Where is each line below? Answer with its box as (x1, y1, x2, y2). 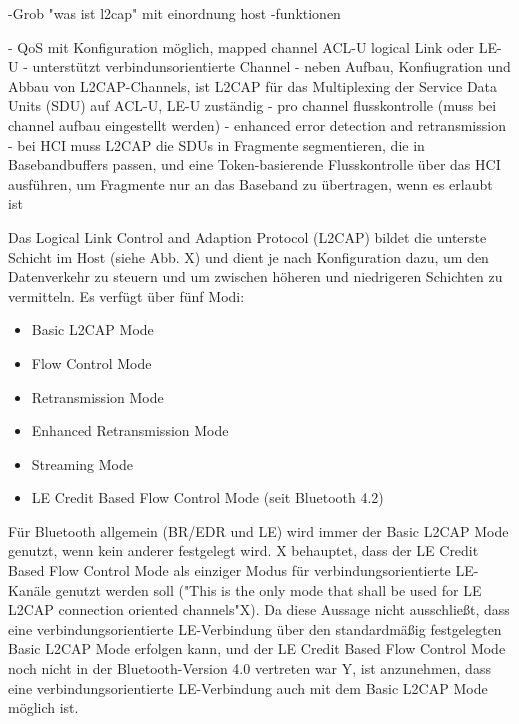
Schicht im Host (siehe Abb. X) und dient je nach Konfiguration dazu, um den (8, 246, 489, 267)
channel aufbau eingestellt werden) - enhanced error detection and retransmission (8, 114, 506, 135)
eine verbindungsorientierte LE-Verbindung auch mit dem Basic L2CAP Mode (8, 677, 488, 698)
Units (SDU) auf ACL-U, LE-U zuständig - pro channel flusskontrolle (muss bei (8, 95, 497, 116)
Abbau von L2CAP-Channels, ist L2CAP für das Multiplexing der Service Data (8, 75, 498, 96)
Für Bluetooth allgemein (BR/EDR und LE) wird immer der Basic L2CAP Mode (8, 520, 509, 541)
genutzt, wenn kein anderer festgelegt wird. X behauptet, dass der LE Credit (8, 540, 479, 561)
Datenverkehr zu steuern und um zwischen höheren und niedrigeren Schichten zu (8, 266, 503, 287)
